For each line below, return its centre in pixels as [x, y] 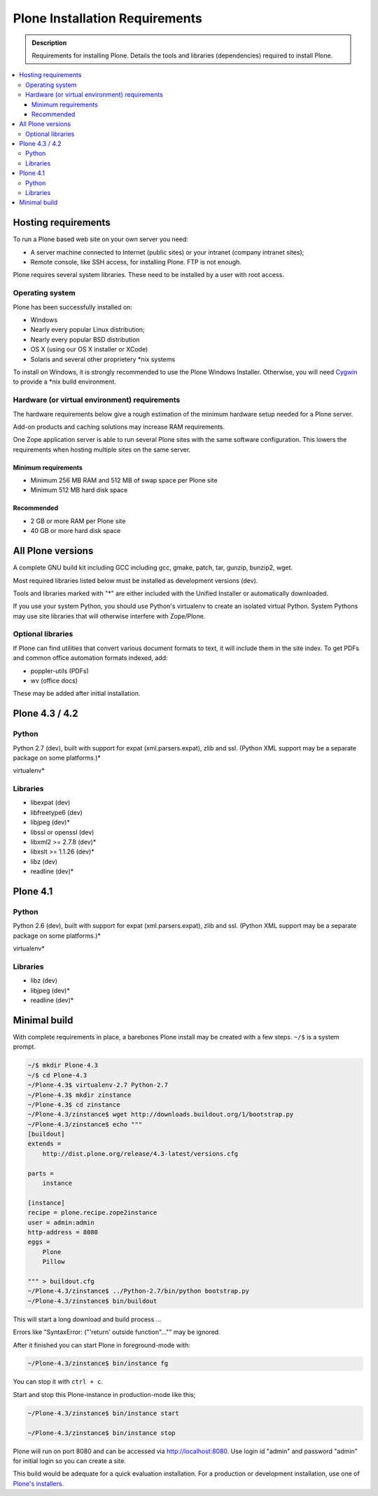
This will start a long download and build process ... [87, 1319]
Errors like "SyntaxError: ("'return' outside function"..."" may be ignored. [117, 1332]
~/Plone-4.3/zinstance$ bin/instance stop [101, 1433]
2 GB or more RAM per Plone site [78, 521]
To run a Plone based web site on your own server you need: [101, 239]
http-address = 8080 [63, 1232]
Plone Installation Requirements [107, 18]
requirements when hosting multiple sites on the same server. [102, 450]
